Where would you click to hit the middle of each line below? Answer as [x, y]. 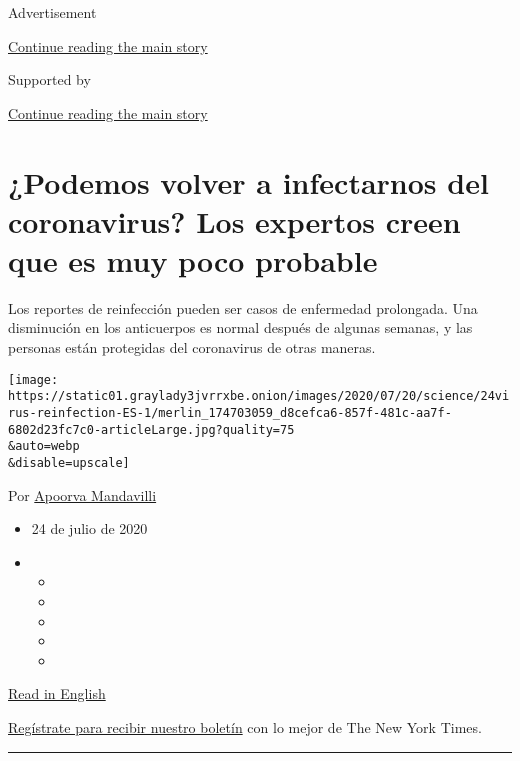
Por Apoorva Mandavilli [82, 494]
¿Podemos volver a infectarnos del [248, 181]
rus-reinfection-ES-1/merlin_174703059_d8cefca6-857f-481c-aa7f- [230, 412]
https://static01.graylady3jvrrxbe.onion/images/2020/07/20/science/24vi [259, 396]
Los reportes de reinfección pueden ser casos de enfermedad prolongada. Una [243, 307]
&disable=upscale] [69, 462]
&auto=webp [44, 446]
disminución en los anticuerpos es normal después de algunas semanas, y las [240, 327]
